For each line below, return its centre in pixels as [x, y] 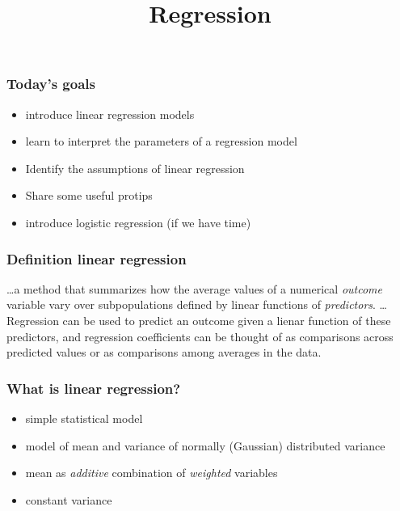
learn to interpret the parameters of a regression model [161, 141]
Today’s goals [51, 84]
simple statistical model [84, 418]
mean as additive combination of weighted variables [152, 473]
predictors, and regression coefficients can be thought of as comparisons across [200, 336]
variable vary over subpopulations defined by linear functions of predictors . [191, 304]
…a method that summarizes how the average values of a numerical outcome [194, 288]
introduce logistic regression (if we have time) [138, 223]
